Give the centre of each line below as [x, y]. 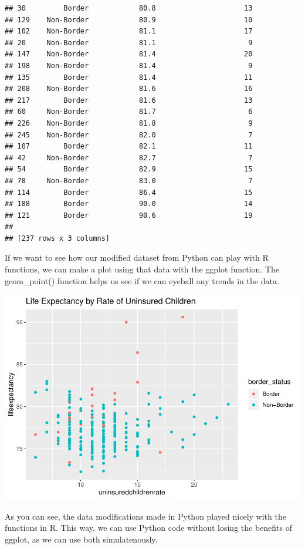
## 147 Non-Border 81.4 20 [129, 54]
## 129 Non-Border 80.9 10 [129, 20]
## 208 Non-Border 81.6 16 [129, 89]
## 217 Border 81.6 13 [129, 100]
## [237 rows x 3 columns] [57, 238]
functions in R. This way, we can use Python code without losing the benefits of [148, 528]
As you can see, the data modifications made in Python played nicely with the [145, 516]
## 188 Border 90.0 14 [129, 204]
